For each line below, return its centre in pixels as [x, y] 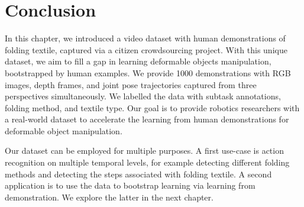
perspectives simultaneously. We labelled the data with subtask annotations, [143, 96]
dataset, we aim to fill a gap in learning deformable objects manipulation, [138, 61]
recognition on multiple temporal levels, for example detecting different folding [147, 162]
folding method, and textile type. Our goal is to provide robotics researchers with [152, 107]
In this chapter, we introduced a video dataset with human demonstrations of [145, 38]
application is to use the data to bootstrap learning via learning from [130, 185]
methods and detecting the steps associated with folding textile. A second [138, 174]
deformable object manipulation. [64, 130]
